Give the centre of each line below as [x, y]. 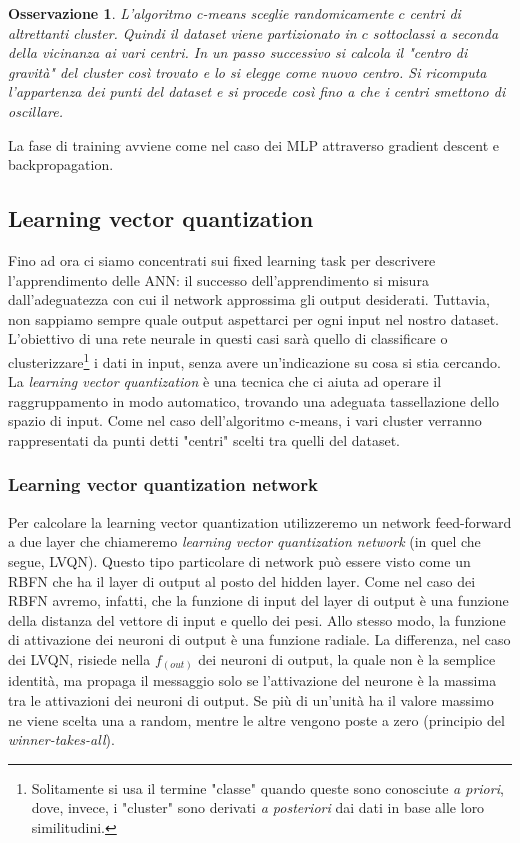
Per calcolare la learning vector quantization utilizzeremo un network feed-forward [260, 521]
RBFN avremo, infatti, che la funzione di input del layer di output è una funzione [258, 600]
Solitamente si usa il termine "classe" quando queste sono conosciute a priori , [267, 787]
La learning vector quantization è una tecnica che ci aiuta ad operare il [225, 381]
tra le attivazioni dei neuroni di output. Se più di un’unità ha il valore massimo [251, 700]
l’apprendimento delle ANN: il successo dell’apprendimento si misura [218, 279]
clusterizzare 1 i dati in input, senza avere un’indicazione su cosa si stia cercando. [254, 360]
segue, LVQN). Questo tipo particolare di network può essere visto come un [239, 560]
